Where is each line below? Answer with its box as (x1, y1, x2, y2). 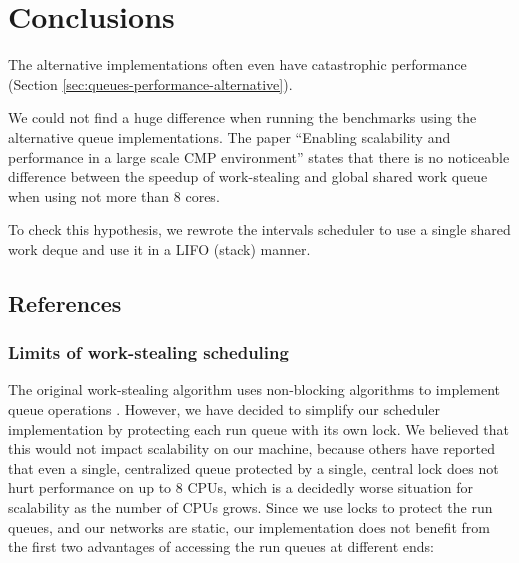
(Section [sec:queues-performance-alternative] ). (8, 73, 293, 94)
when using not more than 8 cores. (8, 185, 220, 206)
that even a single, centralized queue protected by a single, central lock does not (8, 457, 499, 478)
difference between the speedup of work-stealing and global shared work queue (8, 166, 488, 187)
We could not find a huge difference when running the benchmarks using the (8, 107, 477, 128)
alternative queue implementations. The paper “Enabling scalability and (8, 126, 451, 147)
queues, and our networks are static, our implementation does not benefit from (8, 516, 490, 537)
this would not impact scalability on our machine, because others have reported (8, 438, 495, 459)
